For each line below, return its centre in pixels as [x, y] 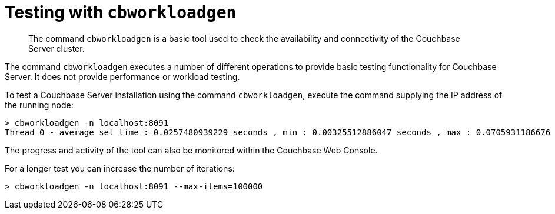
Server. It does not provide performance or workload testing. [122, 76]
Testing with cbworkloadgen [121, 12]
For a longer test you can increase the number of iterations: [120, 168]
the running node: [39, 105]
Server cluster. [57, 48]
